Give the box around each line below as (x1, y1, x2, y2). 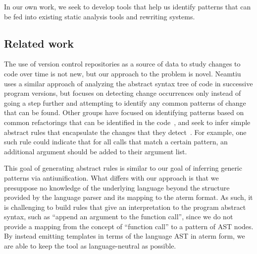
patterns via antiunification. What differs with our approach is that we (4, 172, 219, 183)
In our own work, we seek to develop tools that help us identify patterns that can (4, 1, 251, 11)
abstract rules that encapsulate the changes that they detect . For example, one (4, 127, 247, 137)
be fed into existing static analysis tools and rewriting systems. (4, 11, 195, 21)
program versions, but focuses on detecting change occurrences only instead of (4, 88, 241, 98)
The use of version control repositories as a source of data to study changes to (4, 59, 241, 69)
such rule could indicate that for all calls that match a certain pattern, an (4, 136, 228, 147)
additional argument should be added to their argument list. (4, 146, 187, 156)
